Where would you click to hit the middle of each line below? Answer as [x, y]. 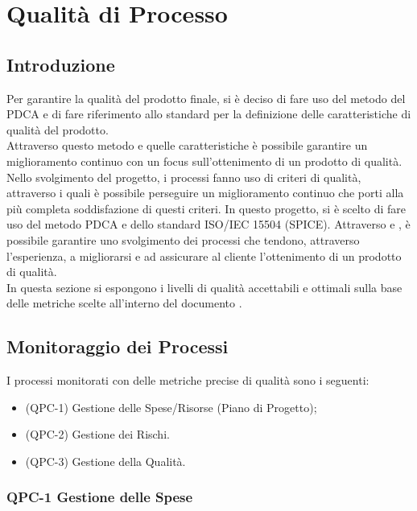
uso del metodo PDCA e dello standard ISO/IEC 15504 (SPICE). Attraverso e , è [208, 224]
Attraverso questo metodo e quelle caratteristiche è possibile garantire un [187, 145]
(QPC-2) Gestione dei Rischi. [97, 434]
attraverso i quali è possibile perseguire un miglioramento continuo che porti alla [205, 193]
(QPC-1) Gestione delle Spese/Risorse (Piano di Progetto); [171, 407]
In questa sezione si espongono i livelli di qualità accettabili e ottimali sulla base [204, 287]
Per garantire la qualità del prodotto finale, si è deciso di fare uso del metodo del [206, 98]
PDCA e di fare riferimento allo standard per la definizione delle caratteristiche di [209, 114]
